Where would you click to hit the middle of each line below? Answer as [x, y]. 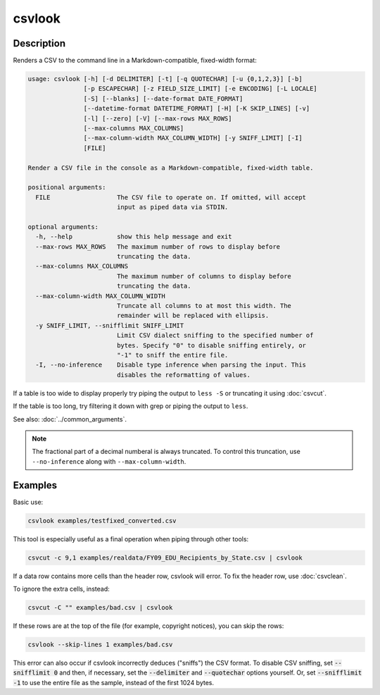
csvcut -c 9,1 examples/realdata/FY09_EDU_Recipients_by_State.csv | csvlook [165, 558]
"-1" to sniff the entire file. [172, 355]
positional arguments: [67, 187]
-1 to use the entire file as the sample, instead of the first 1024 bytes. [114, 682]
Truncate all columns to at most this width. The [204, 306]
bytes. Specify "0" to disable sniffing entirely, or [211, 345]
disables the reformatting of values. [184, 375]
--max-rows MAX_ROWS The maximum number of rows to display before [158, 246]
